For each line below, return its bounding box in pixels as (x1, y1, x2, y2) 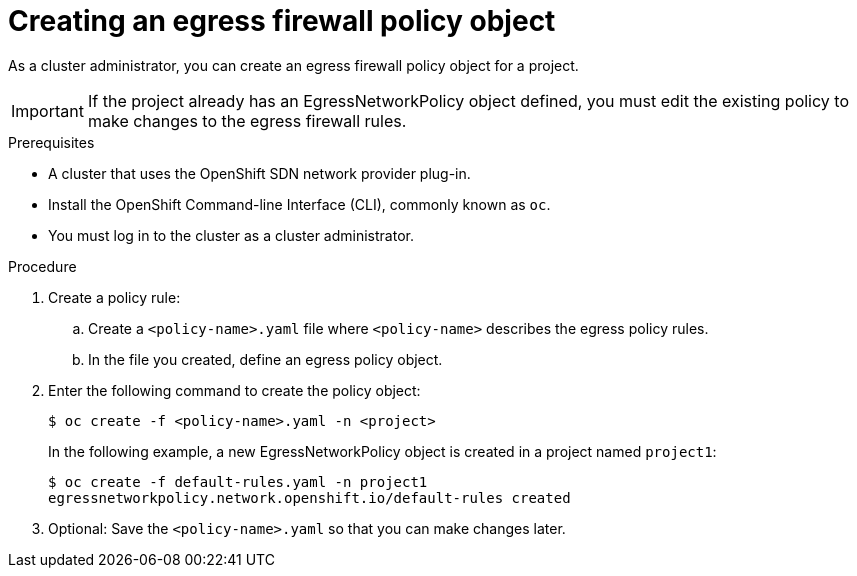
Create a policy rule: (48, 288, 181, 306)
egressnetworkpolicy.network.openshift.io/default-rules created (48, 489, 571, 506)
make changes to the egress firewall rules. (87, 110, 407, 131)
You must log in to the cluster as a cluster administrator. (48, 226, 414, 244)
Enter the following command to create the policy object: (48, 381, 421, 399)
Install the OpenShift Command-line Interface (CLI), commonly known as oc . (48, 195, 551, 213)
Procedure (8, 257, 77, 275)
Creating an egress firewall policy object (8, 4, 556, 38)
